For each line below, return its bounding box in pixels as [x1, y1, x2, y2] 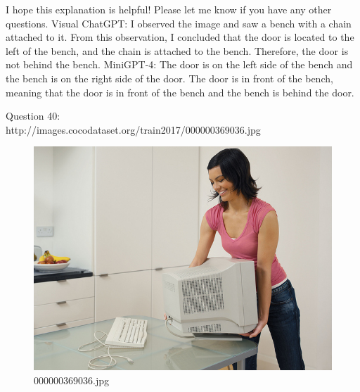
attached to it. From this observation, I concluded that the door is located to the [6, 30, 354, 44]
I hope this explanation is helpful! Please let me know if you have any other [6, 2, 332, 16]
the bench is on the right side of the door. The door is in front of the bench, [6, 70, 333, 85]
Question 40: [6, 108, 60, 123]
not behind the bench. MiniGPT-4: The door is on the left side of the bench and [6, 57, 353, 72]
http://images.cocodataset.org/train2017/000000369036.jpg [6, 122, 261, 137]
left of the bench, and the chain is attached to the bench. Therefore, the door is [6, 43, 349, 58]
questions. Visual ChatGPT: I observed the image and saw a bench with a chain [6, 15, 352, 30]
